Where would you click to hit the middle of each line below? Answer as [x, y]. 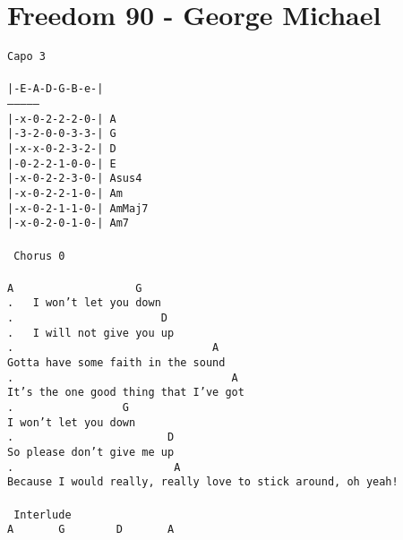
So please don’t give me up [91, 452]
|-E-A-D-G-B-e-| [56, 89]
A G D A [91, 530]
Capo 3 [26, 57]
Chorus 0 [39, 256]
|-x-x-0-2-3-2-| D [62, 149]
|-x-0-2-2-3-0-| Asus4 [75, 179]
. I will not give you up [91, 333]
